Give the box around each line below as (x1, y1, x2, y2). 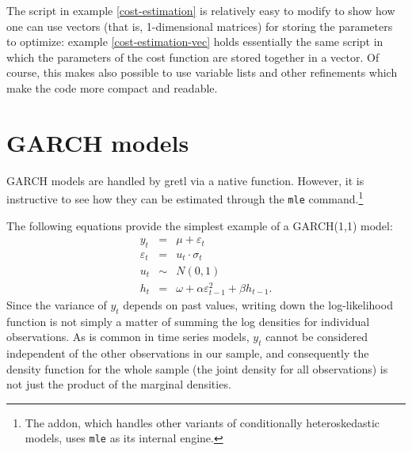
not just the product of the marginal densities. (6, 376, 231, 392)
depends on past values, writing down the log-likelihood (123, 296, 393, 313)
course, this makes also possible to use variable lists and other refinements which (6, 64, 398, 81)
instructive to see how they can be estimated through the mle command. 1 (6, 188, 364, 207)
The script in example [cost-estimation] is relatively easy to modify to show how (6, 2, 395, 18)
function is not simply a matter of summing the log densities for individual (6, 313, 370, 329)
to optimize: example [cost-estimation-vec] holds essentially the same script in (6, 33, 383, 50)
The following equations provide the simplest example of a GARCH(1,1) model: (6, 217, 393, 233)
